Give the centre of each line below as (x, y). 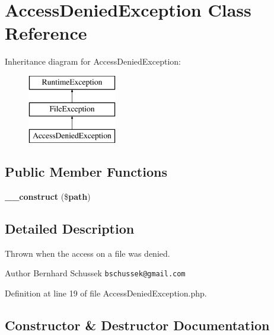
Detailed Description (70, 229)
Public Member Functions (86, 172)
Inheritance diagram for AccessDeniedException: (93, 61)
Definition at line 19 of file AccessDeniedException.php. (106, 293)
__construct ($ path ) (48, 197)
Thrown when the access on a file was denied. (87, 253)
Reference (46, 33)
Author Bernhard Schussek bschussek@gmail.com (95, 273)
